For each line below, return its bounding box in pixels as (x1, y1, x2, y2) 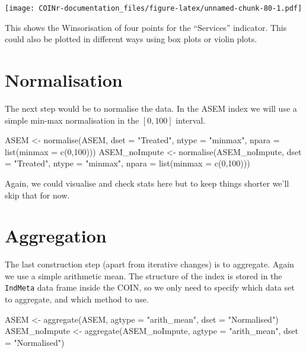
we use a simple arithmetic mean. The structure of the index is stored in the (5, 269, 282, 282)
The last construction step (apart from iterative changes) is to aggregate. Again (5, 258, 294, 270)
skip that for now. (5, 188, 70, 201)
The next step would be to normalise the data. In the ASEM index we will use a (5, 102, 297, 114)
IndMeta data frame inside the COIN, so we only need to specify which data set (5, 281, 295, 294)
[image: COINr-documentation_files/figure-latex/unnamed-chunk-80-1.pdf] (5, 4, 302, 12)
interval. (176, 114, 206, 126)
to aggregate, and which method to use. (5, 293, 149, 305)
